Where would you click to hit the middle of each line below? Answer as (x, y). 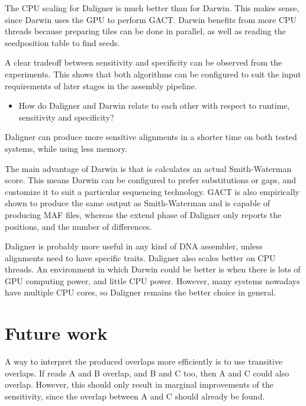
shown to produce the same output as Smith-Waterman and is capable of (137, 203)
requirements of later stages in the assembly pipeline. (101, 85)
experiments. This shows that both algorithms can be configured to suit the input (153, 74)
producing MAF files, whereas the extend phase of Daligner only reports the (143, 214)
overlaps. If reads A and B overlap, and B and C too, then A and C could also (147, 373)
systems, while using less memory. (66, 148)
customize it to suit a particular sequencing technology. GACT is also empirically (152, 191)
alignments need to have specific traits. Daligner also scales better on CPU (140, 257)
